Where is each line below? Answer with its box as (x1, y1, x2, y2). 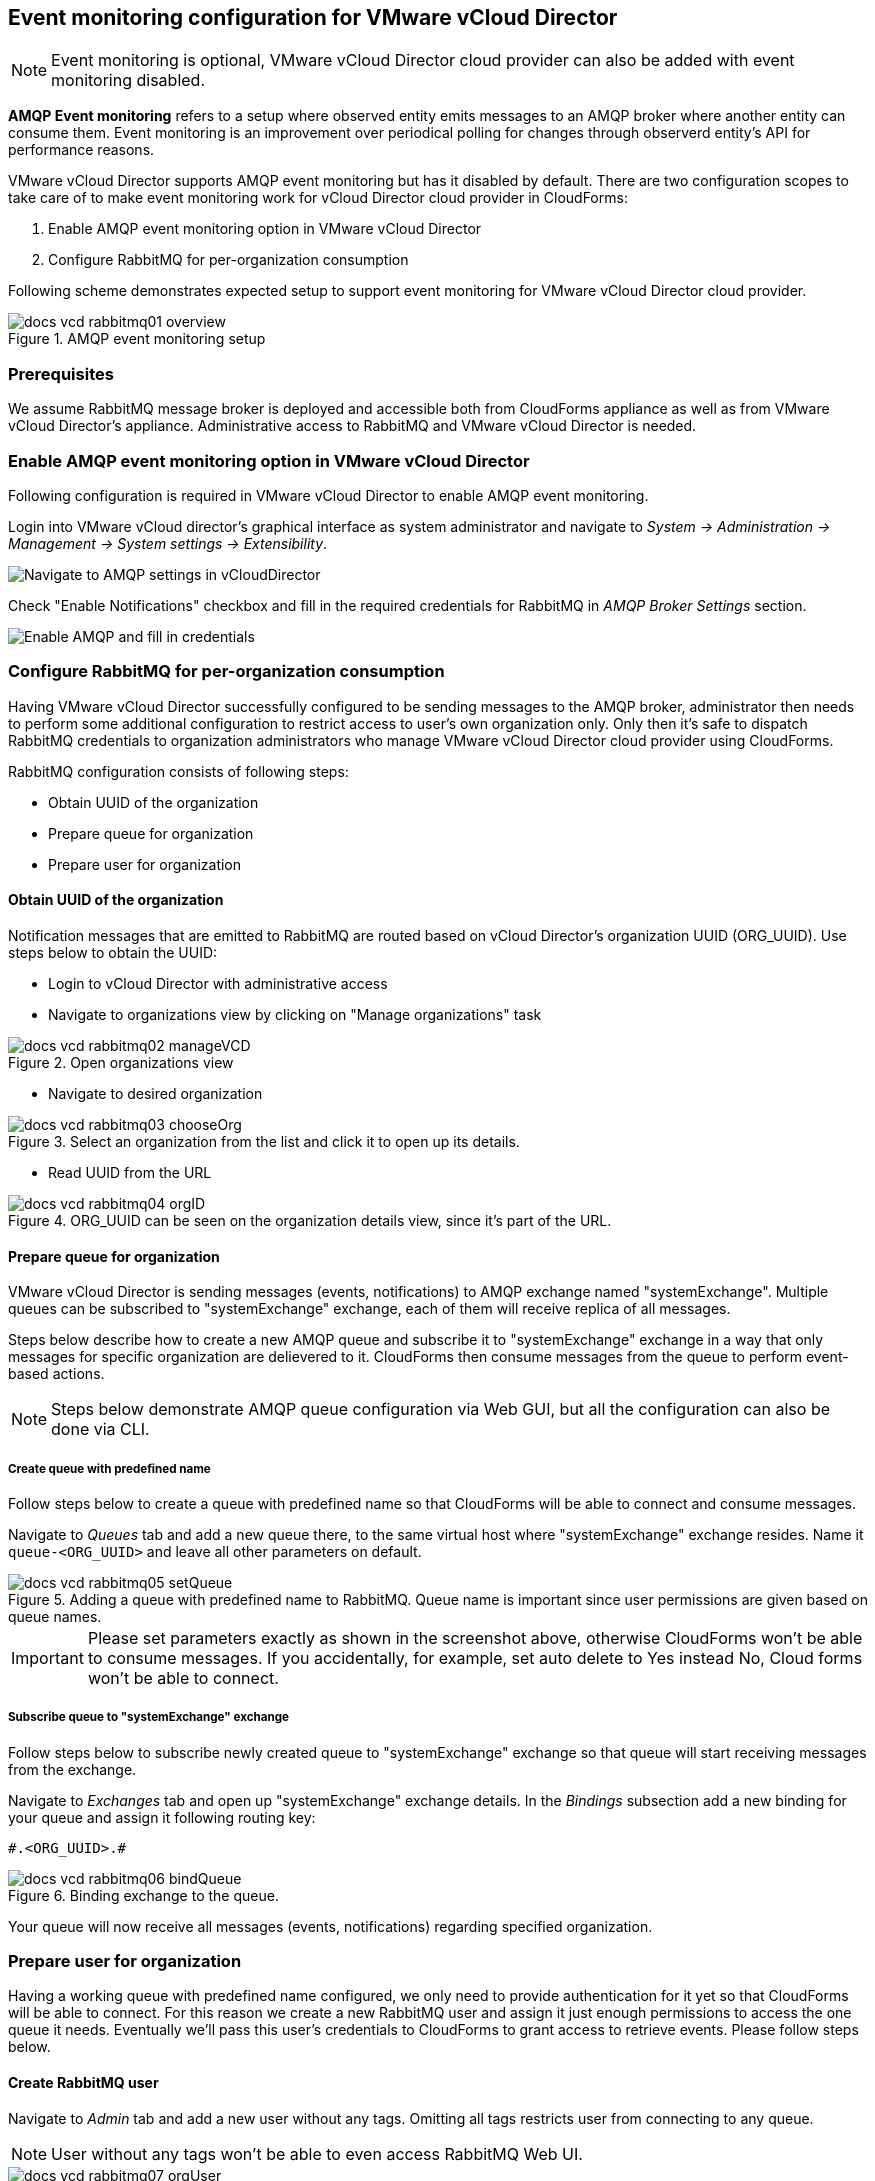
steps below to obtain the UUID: (8, 943, 218, 961)
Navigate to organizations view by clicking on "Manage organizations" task (48, 1005, 542, 1023)
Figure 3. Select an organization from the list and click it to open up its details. (8, 1132, 520, 1150)
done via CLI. (51, 1419, 150, 1440)
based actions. (8, 1365, 105, 1383)
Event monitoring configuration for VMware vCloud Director (8, 5, 618, 30)
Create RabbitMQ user (8, 2074, 159, 2092)
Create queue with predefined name (8, 1461, 211, 1476)
